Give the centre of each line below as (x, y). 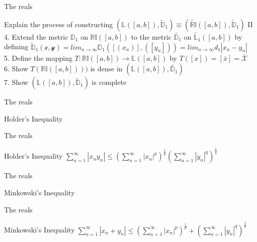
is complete (109, 82)
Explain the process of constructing (59, 24)
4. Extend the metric (36, 36)
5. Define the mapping (38, 57)
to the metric (151, 36)
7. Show (16, 82)
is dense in (106, 69)
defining (16, 46)
